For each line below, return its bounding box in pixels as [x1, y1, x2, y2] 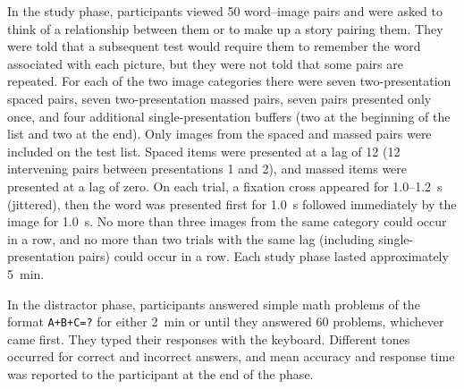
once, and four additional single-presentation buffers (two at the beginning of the [7, 106, 451, 125]
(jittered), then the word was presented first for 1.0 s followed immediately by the [7, 194, 457, 213]
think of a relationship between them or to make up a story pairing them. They [7, 19, 443, 38]
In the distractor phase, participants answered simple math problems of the [7, 294, 420, 313]
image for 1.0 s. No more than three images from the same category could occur [7, 212, 447, 231]
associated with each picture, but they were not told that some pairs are [7, 54, 403, 72]
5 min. [7, 264, 45, 283]
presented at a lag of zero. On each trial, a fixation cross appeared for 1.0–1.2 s [7, 176, 443, 195]
